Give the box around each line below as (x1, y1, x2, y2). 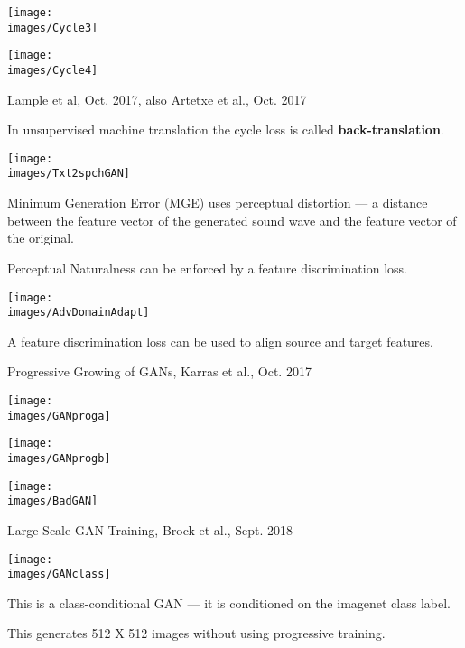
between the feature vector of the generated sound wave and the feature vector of (7, 210, 457, 229)
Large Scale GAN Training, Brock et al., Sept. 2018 (7, 520, 293, 539)
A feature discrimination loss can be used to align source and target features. (7, 331, 433, 350)
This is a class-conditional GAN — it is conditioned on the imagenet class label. (7, 593, 451, 612)
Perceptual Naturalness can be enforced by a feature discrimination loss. (7, 258, 407, 277)
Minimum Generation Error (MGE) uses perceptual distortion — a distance (7, 193, 428, 212)
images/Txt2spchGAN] (7, 167, 131, 181)
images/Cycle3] (7, 21, 98, 34)
